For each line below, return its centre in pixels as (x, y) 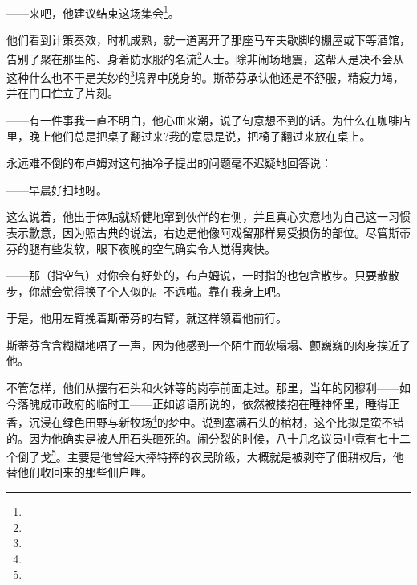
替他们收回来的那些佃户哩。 (79, 472)
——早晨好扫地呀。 (57, 189)
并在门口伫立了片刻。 (63, 93)
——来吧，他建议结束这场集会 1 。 (93, 12)
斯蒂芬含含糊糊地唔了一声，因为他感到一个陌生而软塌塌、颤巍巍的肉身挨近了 (208, 344)
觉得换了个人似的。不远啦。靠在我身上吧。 (174, 290)
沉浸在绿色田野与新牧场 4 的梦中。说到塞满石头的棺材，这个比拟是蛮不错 (216, 421)
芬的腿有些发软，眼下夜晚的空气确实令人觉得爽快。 (141, 248)
